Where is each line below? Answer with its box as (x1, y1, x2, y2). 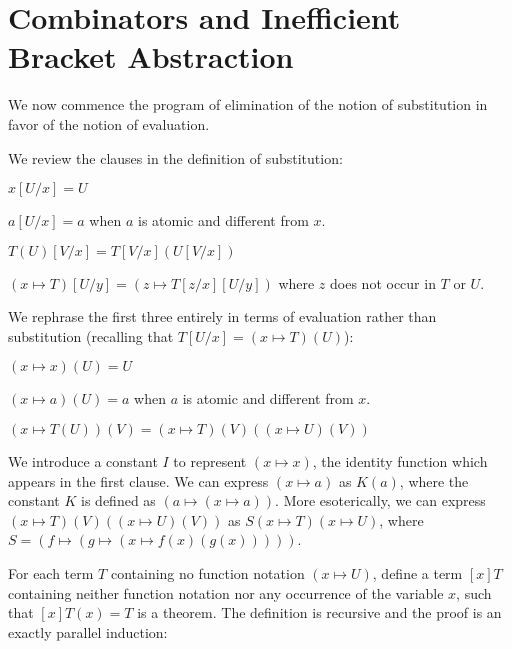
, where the (399, 470, 469, 491)
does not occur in (330, 272, 436, 293)
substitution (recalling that (8, 325, 174, 346)
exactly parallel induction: (8, 621, 168, 642)
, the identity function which (312, 451, 488, 472)
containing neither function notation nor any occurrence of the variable (8, 582, 444, 603)
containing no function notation (110, 563, 305, 584)
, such (456, 582, 492, 603)
